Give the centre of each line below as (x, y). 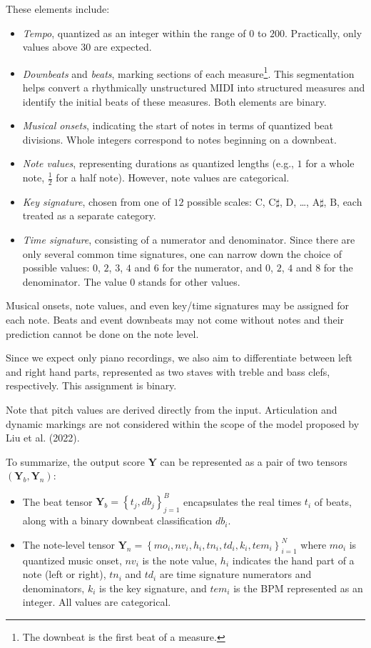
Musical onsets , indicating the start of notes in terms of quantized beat (178, 125)
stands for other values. (189, 281)
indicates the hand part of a (293, 560)
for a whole (330, 163)
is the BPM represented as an (298, 588)
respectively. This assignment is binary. (91, 385)
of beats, (333, 501)
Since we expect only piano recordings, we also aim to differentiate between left (179, 358)
